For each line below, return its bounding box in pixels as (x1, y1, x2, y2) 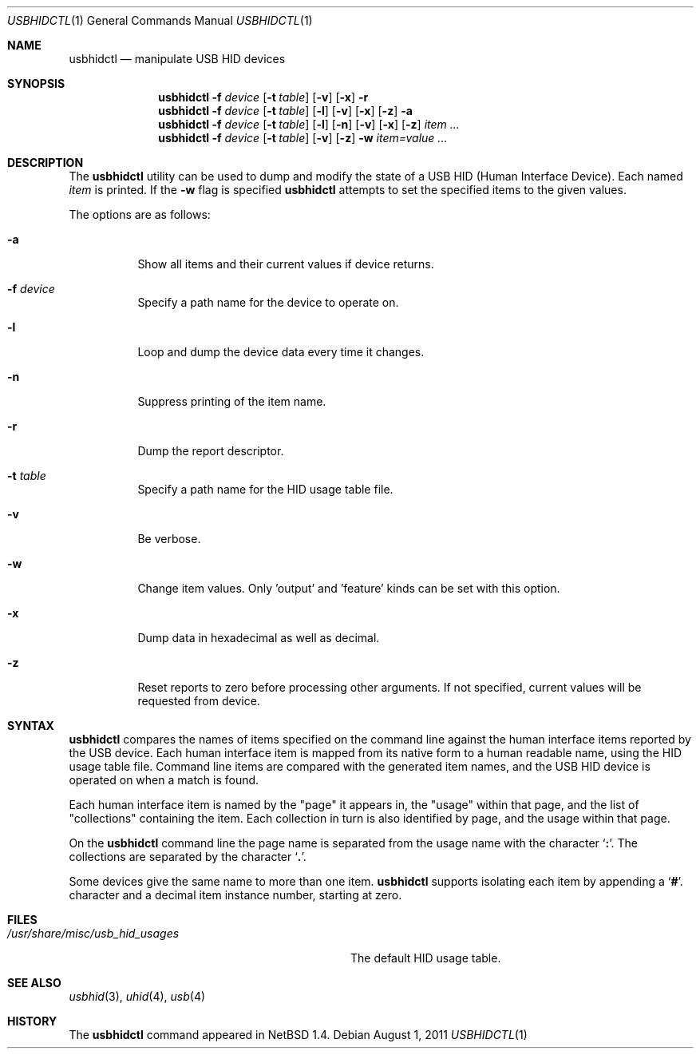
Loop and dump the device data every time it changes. (137, 345, 425, 359)
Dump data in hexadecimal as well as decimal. (137, 631, 380, 645)
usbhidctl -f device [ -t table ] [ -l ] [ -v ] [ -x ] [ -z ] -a (158, 104, 413, 117)
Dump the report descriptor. (137, 444, 284, 458)
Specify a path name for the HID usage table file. (137, 482, 394, 496)
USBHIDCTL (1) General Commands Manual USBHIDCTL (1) (7, 14, 313, 27)
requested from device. (137, 694, 260, 708)
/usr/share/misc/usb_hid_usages (7, 926, 180, 940)
